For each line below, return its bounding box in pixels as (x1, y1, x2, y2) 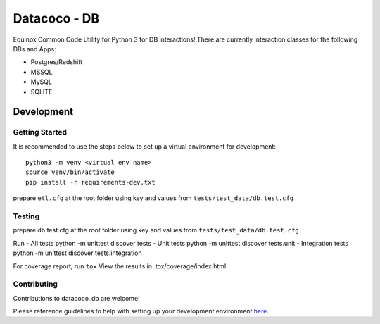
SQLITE (30, 87, 53, 96)
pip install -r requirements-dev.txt (25, 178, 156, 186)
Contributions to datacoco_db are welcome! (13, 294, 140, 302)
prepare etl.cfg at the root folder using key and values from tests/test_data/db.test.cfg (13, 194, 294, 202)
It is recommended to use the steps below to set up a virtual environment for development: (13, 142, 276, 151)
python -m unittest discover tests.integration (13, 249, 142, 257)
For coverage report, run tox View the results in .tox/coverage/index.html (13, 261, 227, 270)
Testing (13, 211, 40, 221)
